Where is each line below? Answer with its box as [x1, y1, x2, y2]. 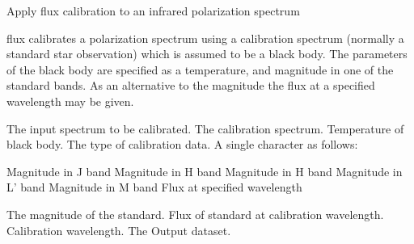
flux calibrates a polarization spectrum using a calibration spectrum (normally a [6, 29, 404, 46]
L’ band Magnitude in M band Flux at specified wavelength [6, 179, 302, 196]
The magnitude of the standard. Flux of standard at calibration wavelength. [6, 205, 384, 222]
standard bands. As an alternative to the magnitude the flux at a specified [6, 77, 375, 94]
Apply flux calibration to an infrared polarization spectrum [6, 2, 300, 19]
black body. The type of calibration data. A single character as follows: [6, 136, 358, 153]
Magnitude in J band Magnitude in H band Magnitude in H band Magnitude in [6, 162, 403, 179]
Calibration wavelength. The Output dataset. [6, 221, 231, 238]
